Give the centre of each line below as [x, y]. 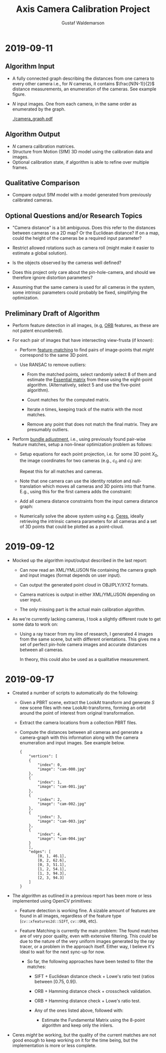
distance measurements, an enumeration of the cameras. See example [84, 89]
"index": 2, [50, 800]
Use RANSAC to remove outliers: [53, 365]
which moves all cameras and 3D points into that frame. [99, 486]
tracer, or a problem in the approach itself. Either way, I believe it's [87, 947]
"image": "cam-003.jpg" [62, 822]
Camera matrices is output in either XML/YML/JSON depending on [87, 594]
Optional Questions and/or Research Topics [74, 216]
